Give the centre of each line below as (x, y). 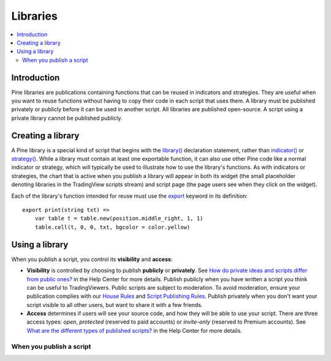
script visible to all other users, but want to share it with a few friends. (115, 305)
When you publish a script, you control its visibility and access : (92, 259)
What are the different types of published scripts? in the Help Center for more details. (134, 330)
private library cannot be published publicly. (67, 118)
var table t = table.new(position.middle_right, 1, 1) (119, 219)
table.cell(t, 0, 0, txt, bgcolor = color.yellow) (112, 227)
